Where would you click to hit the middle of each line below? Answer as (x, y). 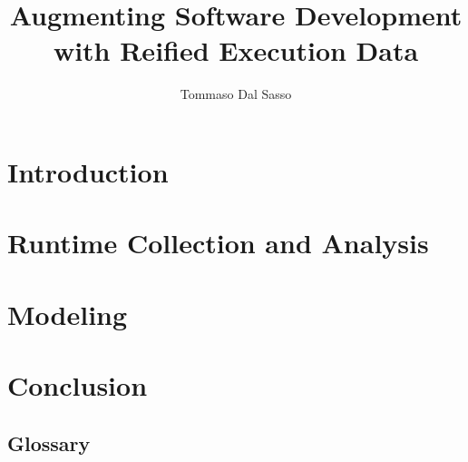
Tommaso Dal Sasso (236, 94)
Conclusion (78, 385)
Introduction (88, 171)
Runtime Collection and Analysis (218, 243)
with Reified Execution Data (236, 50)
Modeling (68, 314)
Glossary (49, 442)
